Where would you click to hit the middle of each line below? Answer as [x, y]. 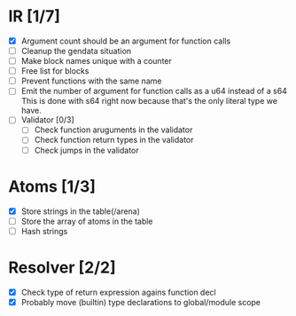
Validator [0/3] [47, 120]
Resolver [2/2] [62, 267]
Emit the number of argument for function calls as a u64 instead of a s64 [154, 91]
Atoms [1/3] [52, 186]
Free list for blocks [55, 71]
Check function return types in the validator [114, 140]
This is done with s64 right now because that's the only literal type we [149, 101]
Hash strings [44, 231]
